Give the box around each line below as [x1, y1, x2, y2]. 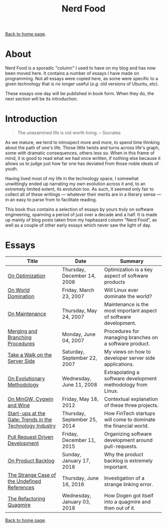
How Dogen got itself [104, 492, 154, 499]
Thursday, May [62, 307, 97, 314]
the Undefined [7, 478, 41, 485]
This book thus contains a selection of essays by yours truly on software [5, 206, 154, 212]
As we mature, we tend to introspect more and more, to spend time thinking [5, 139, 160, 145]
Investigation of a [104, 475, 145, 481]
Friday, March [62, 287, 94, 293]
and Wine [7, 402, 30, 408]
